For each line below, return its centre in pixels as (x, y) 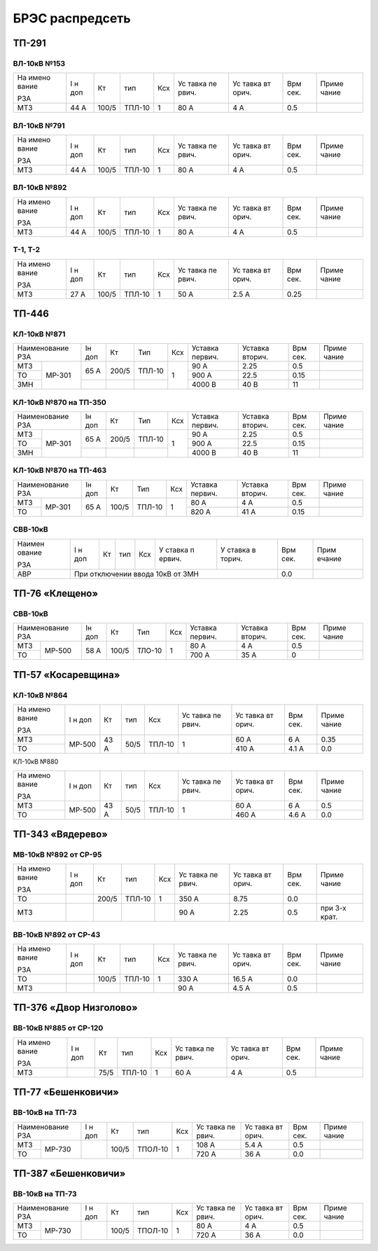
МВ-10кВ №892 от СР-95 (57, 855)
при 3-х (333, 908)
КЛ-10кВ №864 (40, 695)
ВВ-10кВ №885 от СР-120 (58, 1028)
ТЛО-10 (149, 650)
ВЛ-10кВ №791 (39, 125)
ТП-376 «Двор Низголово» (75, 1008)
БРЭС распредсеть (72, 18)
